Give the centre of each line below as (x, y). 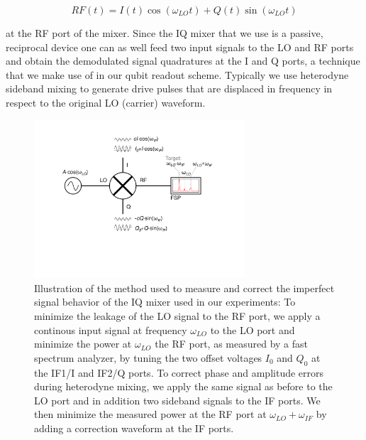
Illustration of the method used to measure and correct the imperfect (184, 288)
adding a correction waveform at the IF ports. (134, 428)
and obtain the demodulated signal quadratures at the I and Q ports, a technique (183, 61)
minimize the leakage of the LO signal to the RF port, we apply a (177, 315)
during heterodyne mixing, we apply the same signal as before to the (183, 386)
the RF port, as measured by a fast (232, 344)
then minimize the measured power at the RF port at (150, 414)
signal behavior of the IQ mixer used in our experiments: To (165, 302)
